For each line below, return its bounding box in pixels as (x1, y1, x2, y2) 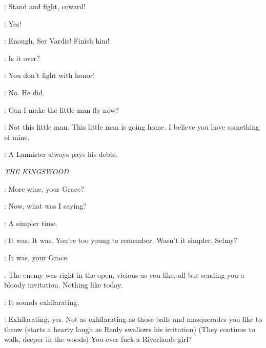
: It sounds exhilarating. (4, 296, 79, 307)
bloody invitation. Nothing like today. (4, 279, 123, 290)
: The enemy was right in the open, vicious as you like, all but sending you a (4, 269, 244, 280)
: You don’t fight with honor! (4, 70, 95, 80)
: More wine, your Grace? (4, 183, 84, 194)
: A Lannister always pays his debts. (4, 149, 118, 159)
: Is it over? (4, 52, 40, 63)
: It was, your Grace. (4, 252, 69, 262)
